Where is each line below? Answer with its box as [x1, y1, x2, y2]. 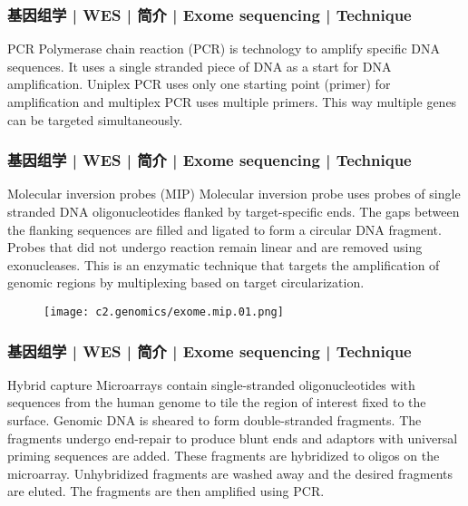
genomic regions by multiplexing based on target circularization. [7, 273, 365, 292]
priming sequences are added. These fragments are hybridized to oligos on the [7, 446, 440, 465]
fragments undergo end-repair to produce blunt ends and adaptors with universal [7, 428, 458, 447]
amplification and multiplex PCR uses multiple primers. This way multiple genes [7, 92, 457, 111]
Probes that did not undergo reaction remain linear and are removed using [7, 238, 423, 257]
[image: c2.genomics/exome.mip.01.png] [44, 305, 284, 318]
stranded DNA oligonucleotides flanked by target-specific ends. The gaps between [7, 202, 460, 220]
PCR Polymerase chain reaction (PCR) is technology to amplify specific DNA [7, 39, 441, 58]
